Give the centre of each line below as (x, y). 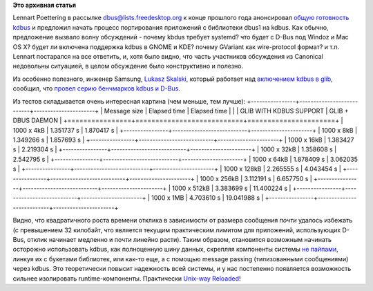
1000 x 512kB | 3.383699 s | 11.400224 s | (231, 188)
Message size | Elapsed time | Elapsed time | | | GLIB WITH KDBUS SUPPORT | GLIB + (226, 111)
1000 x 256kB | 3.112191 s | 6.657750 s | (256, 178)
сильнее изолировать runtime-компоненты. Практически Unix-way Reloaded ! (127, 278)
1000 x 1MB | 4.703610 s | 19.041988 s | (207, 198)
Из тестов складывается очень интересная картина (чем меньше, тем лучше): (129, 101)
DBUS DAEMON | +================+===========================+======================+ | (178, 120)
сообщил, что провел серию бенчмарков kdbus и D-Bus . (97, 88)
